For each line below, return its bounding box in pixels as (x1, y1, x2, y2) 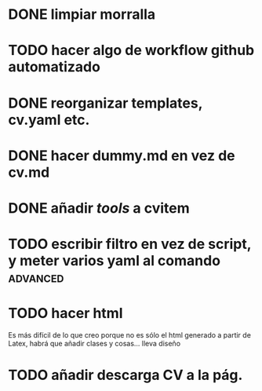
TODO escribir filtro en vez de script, (8, 236, 252, 253)
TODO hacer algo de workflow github (8, 42, 255, 60)
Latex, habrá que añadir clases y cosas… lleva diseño (8, 339, 181, 349)
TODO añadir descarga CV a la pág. (8, 367, 243, 384)
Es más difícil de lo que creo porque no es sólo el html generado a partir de (8, 331, 251, 340)
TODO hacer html (8, 305, 123, 323)
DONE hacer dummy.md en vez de (8, 147, 235, 164)
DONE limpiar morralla (8, 5, 156, 24)
